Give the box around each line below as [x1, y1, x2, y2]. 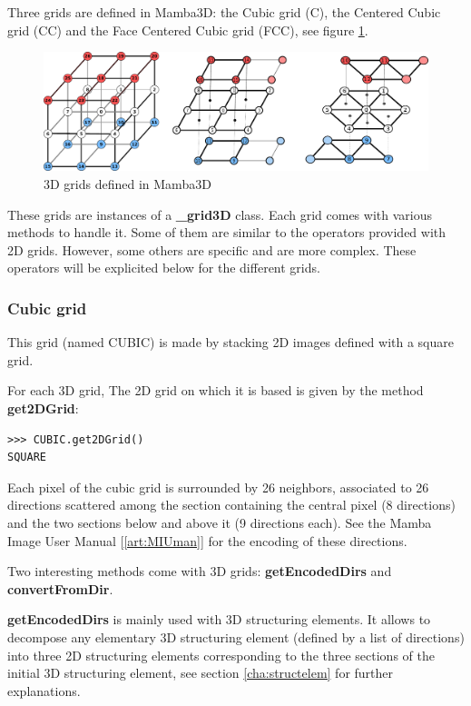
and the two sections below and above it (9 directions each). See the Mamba [7, 512, 432, 532]
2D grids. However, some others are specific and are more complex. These [7, 240, 417, 259]
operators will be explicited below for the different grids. [7, 258, 320, 277]
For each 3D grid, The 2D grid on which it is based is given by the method [7, 381, 424, 400]
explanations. [7, 681, 81, 700]
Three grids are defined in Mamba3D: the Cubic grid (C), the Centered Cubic [7, 3, 441, 21]
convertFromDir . [7, 579, 113, 598]
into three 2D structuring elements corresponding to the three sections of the [7, 645, 435, 664]
